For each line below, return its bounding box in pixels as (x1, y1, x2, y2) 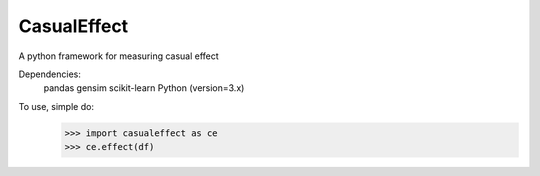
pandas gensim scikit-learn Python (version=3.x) (43, 82, 245, 94)
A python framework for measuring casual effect (18, 50, 219, 62)
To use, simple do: (18, 100, 95, 112)
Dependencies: (18, 68, 82, 80)
